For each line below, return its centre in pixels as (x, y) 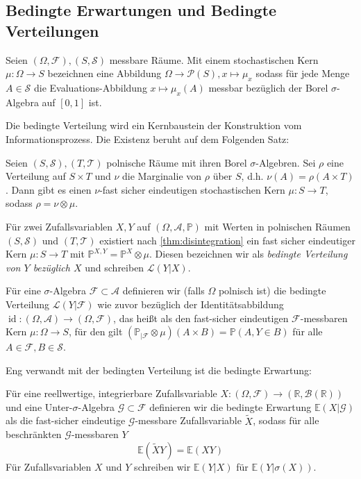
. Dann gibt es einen (49, 189)
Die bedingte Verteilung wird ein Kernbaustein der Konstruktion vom (154, 125)
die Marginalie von (162, 176)
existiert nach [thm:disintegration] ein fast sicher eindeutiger (227, 240)
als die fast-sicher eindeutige (66, 420)
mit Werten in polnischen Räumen (277, 226)
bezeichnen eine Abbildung (104, 73)
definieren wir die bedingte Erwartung (230, 406)
